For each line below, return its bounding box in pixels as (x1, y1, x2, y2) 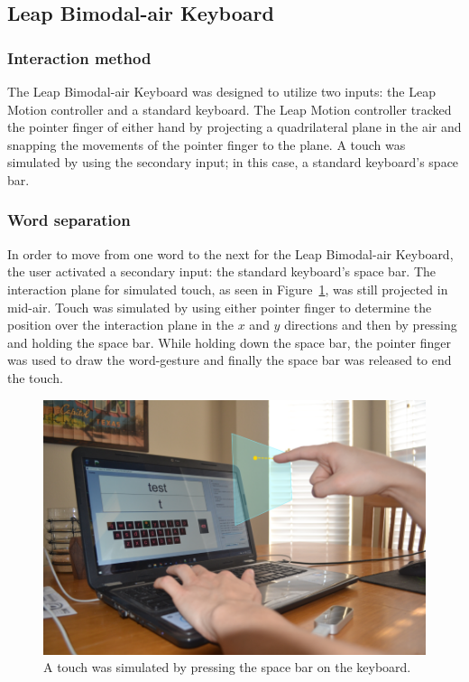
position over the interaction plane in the (7, 315, 234, 334)
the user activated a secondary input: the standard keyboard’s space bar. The (7, 262, 437, 281)
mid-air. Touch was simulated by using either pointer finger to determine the (7, 297, 432, 316)
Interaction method (7, 46, 152, 69)
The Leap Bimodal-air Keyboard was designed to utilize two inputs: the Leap (7, 82, 436, 100)
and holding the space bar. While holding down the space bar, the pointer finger (7, 332, 451, 351)
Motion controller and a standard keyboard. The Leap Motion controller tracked (7, 99, 452, 118)
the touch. (7, 368, 63, 387)
